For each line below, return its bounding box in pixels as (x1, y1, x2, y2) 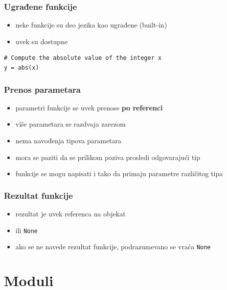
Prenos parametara (4, 83, 81, 95)
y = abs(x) (4, 64, 39, 71)
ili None (15, 225, 38, 235)
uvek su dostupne (15, 36, 68, 46)
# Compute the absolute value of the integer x (4, 54, 162, 62)
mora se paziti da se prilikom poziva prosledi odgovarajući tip (15, 152, 201, 162)
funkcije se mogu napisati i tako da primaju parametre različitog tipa (15, 168, 223, 179)
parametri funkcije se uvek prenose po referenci (15, 102, 163, 112)
